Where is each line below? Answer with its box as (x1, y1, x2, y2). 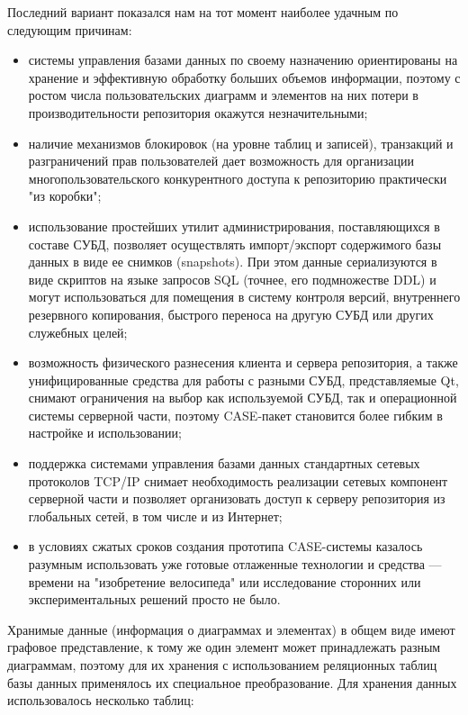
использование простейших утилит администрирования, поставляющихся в (28, 216, 440, 235)
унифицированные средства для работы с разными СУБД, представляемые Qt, (28, 370, 459, 389)
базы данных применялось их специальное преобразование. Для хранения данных (7, 673, 457, 692)
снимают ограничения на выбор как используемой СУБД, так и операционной (28, 388, 457, 407)
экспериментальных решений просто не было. (28, 590, 281, 609)
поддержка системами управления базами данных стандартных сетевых (28, 454, 420, 473)
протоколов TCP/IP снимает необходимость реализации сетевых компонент (28, 471, 448, 490)
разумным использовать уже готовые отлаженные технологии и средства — (28, 555, 442, 574)
